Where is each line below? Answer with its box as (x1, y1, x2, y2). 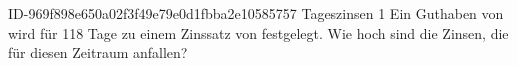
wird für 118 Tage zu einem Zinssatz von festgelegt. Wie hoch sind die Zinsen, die (8, 22, 509, 43)
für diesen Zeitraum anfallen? (8, 42, 188, 63)
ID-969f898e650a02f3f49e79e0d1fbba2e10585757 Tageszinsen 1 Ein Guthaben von (8, 3, 504, 23)
